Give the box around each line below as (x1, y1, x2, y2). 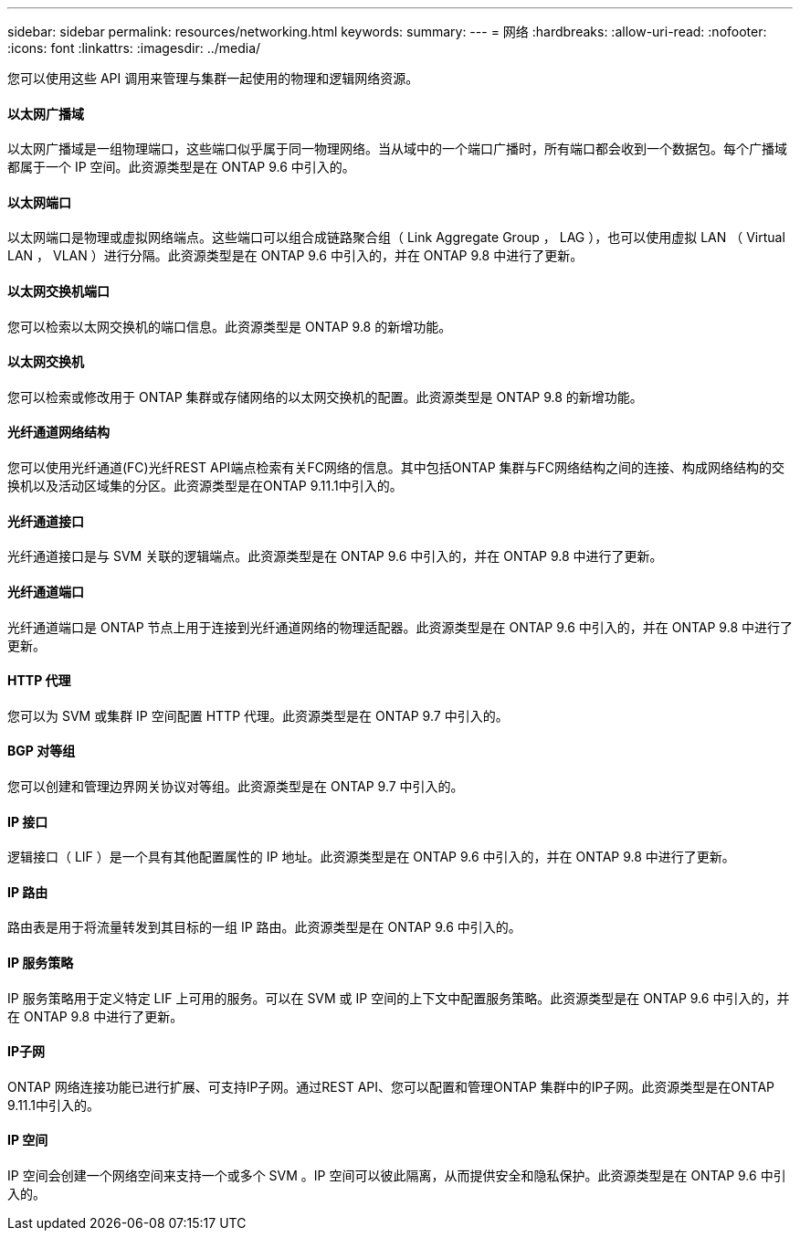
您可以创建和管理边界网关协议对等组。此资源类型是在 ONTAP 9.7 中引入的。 (7, 778, 464, 794)
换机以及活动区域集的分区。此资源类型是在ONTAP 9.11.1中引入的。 (7, 478, 403, 494)
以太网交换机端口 (7, 283, 110, 300)
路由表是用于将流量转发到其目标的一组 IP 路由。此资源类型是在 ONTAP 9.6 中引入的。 (7, 919, 521, 936)
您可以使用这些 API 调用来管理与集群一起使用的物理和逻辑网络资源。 (7, 70, 419, 86)
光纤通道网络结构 (7, 424, 110, 440)
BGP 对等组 (7, 743, 76, 759)
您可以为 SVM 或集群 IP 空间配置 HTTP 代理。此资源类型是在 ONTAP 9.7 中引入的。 (7, 707, 509, 724)
